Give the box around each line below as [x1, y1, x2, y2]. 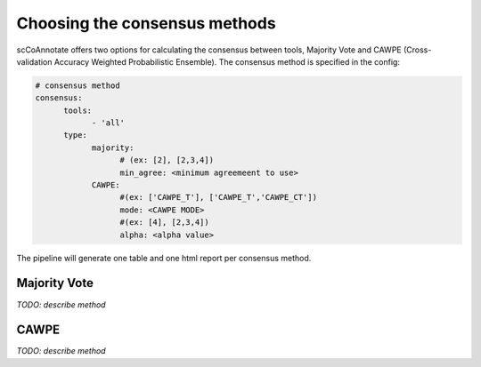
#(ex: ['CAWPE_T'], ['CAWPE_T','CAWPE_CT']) [119, 192, 318, 203]
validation [16, 56, 53, 67]
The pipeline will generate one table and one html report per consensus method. [16, 252, 312, 263]
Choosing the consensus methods [16, 13, 276, 33]
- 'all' [91, 118, 125, 128]
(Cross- [403, 44, 432, 55]
